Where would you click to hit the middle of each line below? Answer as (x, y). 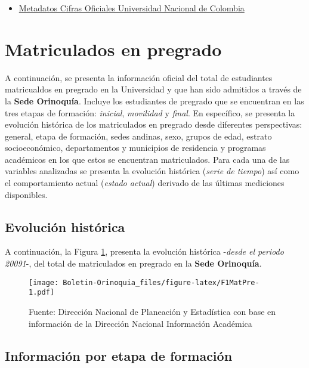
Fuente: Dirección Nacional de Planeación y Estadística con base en (152, 311)
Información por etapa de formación (119, 355)
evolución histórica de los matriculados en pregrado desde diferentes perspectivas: (154, 124)
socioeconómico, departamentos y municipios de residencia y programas (135, 148)
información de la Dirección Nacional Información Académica (140, 323)
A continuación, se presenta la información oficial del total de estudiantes (139, 77)
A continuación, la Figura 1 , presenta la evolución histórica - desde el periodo (144, 251)
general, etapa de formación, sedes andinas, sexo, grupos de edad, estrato (138, 136)
